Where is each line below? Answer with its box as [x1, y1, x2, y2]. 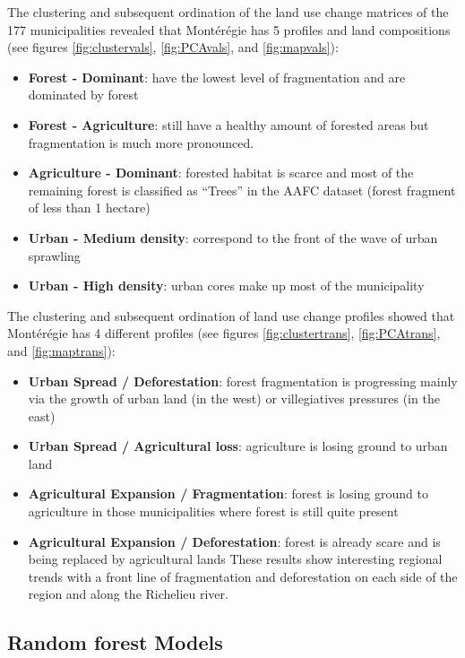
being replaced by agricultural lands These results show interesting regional [28, 550, 443, 568]
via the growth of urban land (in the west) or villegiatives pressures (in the [28, 389, 440, 408]
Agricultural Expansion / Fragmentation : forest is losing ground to [28, 484, 428, 503]
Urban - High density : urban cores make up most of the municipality [28, 276, 425, 295]
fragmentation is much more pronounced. [28, 133, 254, 152]
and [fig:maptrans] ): [7, 341, 116, 359]
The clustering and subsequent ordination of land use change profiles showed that [7, 306, 455, 325]
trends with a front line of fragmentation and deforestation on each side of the [28, 567, 458, 585]
